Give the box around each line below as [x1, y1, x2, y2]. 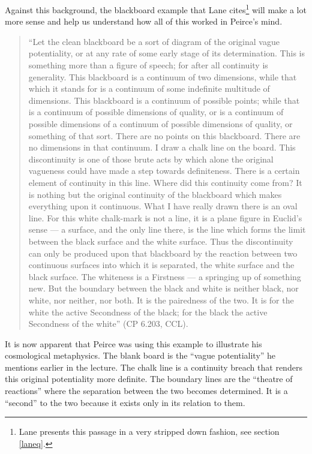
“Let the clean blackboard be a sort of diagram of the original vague [28, 35, 280, 47]
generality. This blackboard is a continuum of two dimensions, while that [28, 70, 297, 83]
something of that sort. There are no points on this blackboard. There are [28, 129, 301, 142]
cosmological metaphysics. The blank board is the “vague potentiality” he [5, 349, 276, 362]
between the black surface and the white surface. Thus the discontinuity [28, 234, 293, 247]
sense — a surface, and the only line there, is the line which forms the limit [28, 223, 306, 236]
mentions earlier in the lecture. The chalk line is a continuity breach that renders [5, 360, 302, 373]
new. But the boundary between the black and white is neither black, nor [28, 282, 299, 294]
